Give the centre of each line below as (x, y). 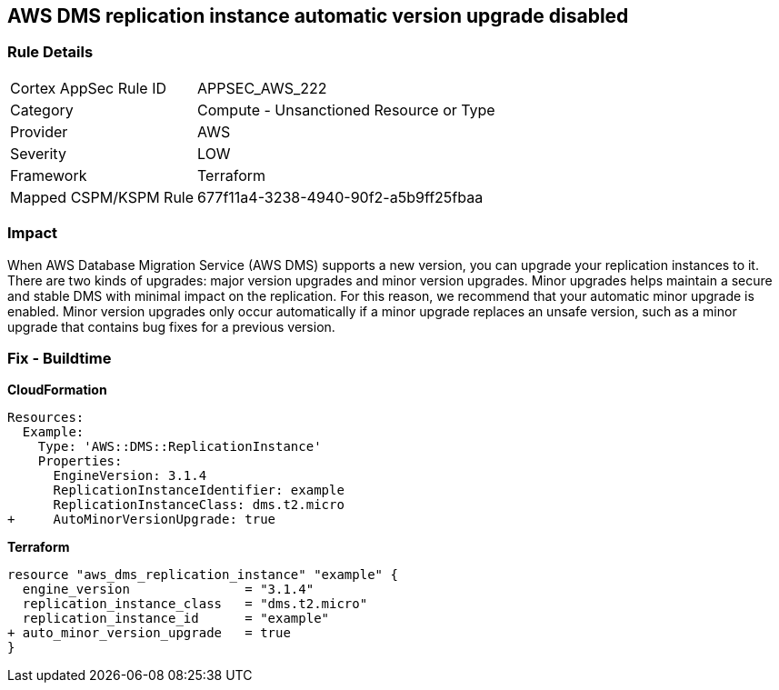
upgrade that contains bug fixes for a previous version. (171, 326)
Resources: (46, 418)
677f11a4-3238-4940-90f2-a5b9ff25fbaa (340, 197)
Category (42, 110)
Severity (38, 153)
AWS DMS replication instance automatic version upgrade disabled (318, 16)
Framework (49, 175)
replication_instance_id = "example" (176, 619)
